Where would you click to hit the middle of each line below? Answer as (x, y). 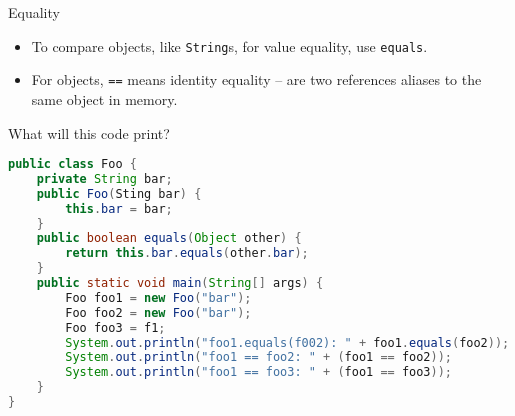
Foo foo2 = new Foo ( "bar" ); (158, 312)
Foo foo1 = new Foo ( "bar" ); (158, 297)
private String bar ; (104, 178)
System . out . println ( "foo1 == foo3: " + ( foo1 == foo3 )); (258, 372)
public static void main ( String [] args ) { (180, 283)
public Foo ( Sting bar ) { (119, 193)
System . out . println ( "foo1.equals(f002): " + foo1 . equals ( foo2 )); (287, 342)
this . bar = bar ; (119, 208)
